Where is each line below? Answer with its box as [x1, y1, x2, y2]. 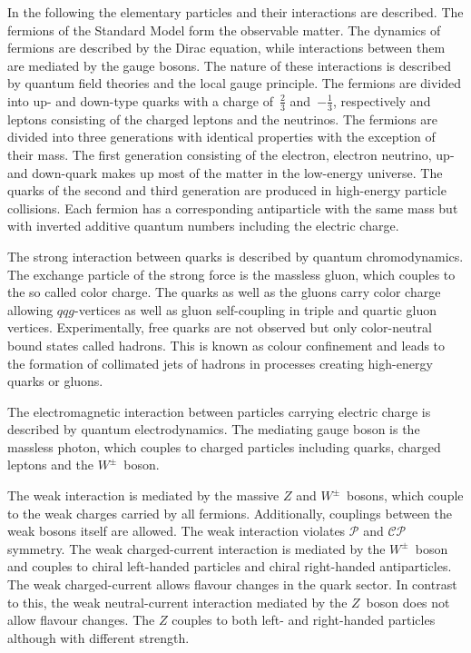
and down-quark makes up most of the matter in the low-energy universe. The [7, 163, 443, 182]
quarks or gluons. [7, 371, 103, 391]
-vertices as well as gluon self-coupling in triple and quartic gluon [74, 300, 437, 319]
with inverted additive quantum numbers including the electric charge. [7, 216, 399, 235]
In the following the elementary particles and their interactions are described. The [7, 3, 464, 21]
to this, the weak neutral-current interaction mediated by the [7, 592, 348, 611]
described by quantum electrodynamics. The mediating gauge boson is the [7, 420, 420, 439]
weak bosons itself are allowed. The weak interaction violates [7, 521, 346, 540]
